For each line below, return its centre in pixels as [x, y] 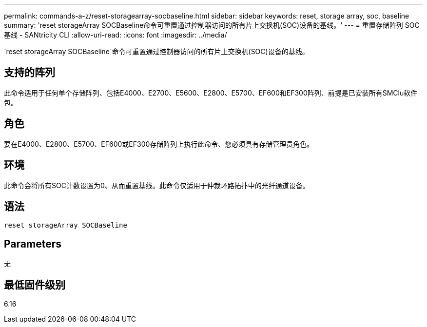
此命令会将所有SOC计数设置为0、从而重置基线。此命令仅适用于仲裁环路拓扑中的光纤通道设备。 [157, 185]
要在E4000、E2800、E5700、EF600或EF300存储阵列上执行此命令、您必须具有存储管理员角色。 [159, 144]
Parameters [33, 244]
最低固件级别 [35, 285]
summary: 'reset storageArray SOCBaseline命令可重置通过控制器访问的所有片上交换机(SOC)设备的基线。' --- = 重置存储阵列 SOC [212, 25]
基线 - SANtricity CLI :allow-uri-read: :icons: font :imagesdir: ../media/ [116, 35]
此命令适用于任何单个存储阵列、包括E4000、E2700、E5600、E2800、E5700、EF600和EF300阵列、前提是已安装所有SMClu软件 [211, 93]
